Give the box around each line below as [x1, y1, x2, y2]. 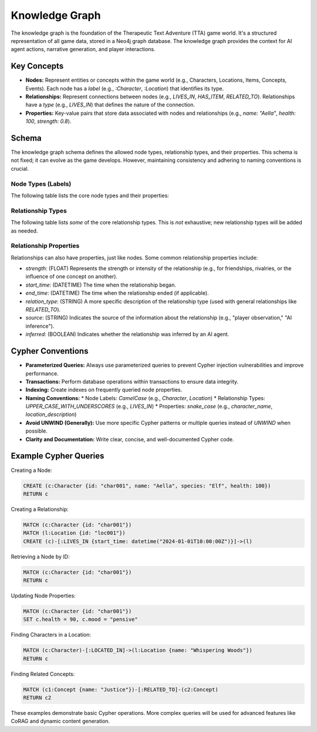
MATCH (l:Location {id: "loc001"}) [23, 530, 126, 537]
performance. [25, 370, 59, 377]
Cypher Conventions [11, 346, 89, 356]
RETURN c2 [23, 694, 52, 701]
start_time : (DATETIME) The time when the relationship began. [25, 281, 176, 288]
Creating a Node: [11, 467, 52, 474]
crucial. [11, 165, 29, 172]
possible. [25, 427, 48, 435]
